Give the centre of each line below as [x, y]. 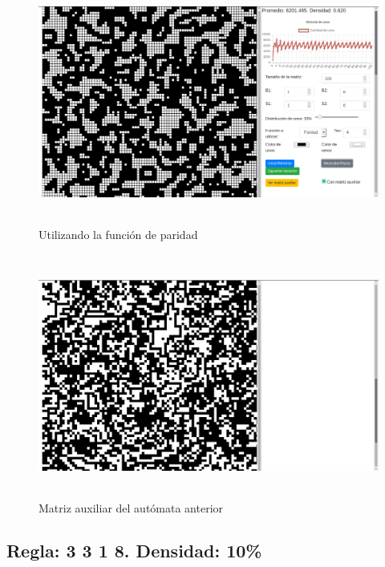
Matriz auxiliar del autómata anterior [131, 507]
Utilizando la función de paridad [118, 234]
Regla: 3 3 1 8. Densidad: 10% [134, 551]
